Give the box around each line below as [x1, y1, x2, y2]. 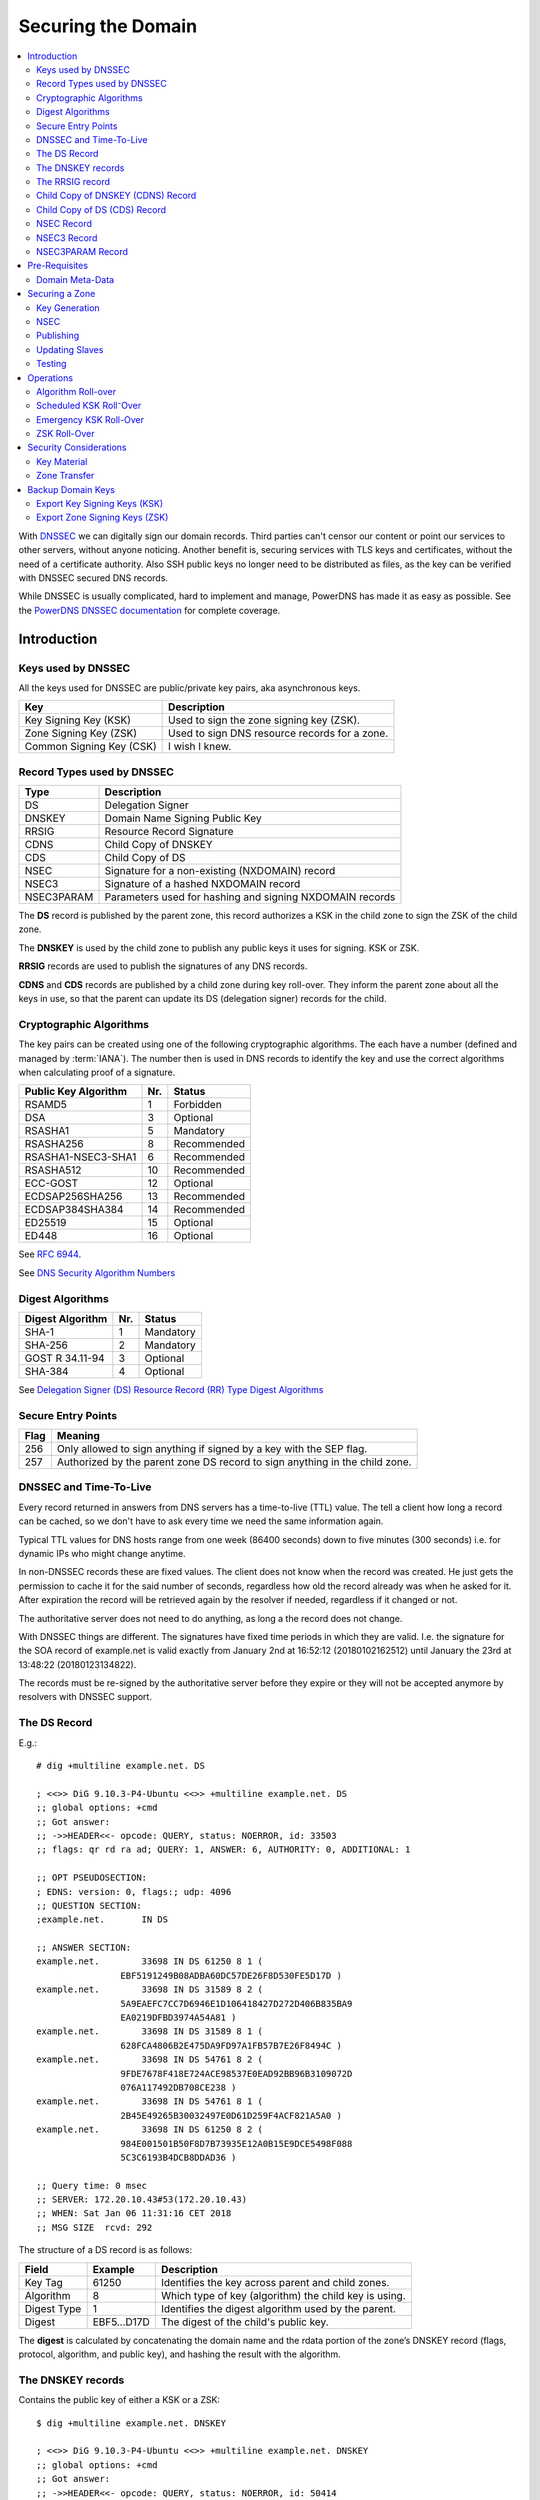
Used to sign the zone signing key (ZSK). [168, 713, 360, 727]
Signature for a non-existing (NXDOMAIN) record [104, 864, 336, 878]
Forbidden [173, 1098, 222, 1112]
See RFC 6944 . [18, 1248, 82, 1260]
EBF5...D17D [92, 2315, 150, 2329]
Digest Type [24, 2301, 82, 2315]
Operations [27, 371, 74, 384]
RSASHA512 [24, 1163, 82, 1177]
